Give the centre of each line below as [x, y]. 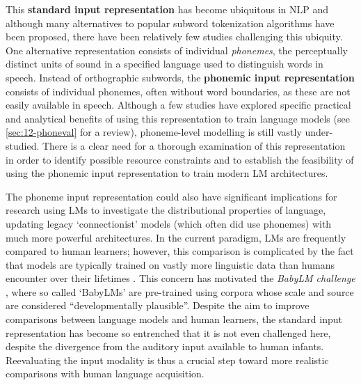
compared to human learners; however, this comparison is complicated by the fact [180, 251]
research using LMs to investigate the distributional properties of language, [166, 210]
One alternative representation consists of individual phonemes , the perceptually [177, 50]
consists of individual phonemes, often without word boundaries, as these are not [178, 91]
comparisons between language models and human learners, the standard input [174, 319]
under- [319, 132]
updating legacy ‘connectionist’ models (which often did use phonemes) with [169, 223]
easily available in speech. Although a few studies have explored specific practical [178, 105]
